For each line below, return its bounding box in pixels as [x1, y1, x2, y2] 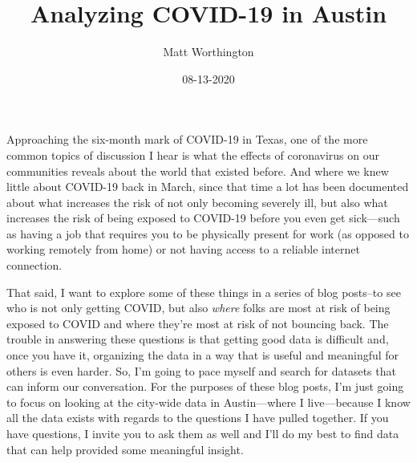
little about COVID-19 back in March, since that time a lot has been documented [6, 178, 409, 195]
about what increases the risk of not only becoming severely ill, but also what [6, 193, 388, 210]
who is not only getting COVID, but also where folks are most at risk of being [6, 299, 391, 316]
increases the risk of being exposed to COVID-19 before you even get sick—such [6, 209, 400, 226]
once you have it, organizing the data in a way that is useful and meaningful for [6, 347, 399, 363]
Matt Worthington [163, 43, 254, 60]
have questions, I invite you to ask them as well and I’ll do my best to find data [6, 425, 399, 441]
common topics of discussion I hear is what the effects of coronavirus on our [6, 146, 379, 163]
